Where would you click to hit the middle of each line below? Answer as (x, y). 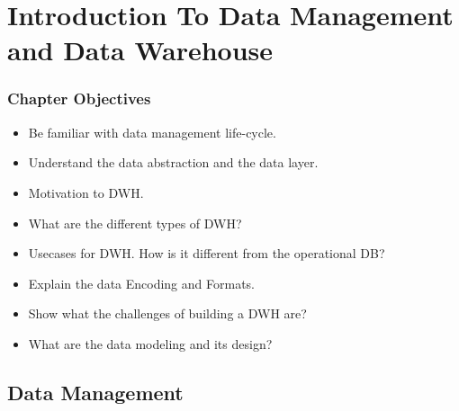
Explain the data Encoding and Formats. (141, 283)
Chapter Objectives (79, 98)
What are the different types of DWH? (135, 223)
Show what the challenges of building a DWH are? (167, 313)
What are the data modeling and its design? (150, 343)
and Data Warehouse (140, 50)
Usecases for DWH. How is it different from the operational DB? (207, 253)
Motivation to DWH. (86, 192)
